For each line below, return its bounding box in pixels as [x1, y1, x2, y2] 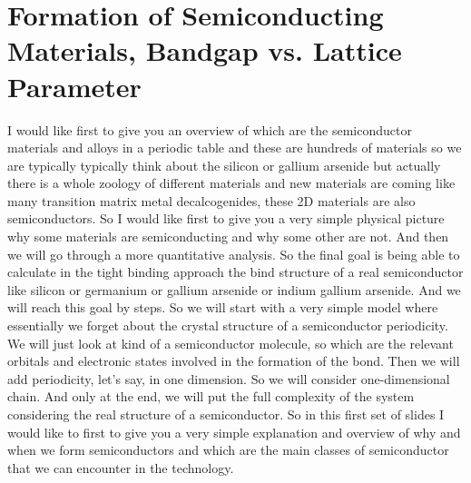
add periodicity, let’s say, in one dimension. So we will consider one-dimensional [7, 369, 450, 388]
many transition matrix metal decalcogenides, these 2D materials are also [7, 191, 416, 210]
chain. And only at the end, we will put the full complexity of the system [7, 387, 415, 406]
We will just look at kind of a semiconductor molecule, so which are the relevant [7, 333, 454, 352]
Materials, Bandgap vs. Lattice [7, 32, 402, 69]
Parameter [7, 67, 142, 104]
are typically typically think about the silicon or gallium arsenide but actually [7, 155, 441, 174]
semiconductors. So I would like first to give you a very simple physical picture [7, 209, 445, 228]
